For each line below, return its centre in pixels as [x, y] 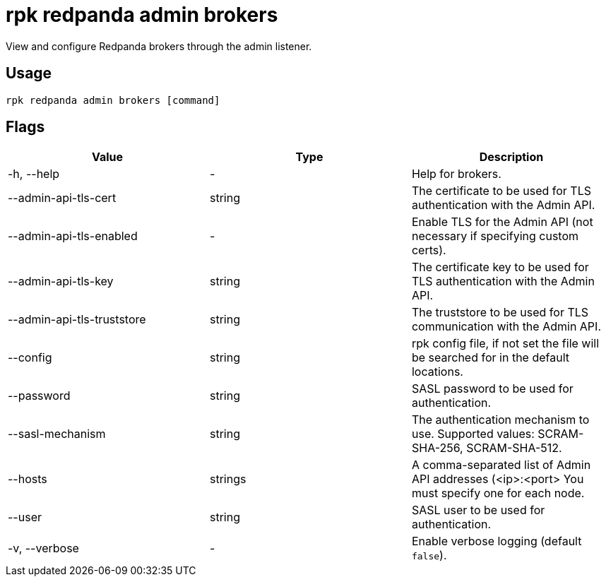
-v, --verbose [43, 548]
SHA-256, [437, 448]
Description [511, 157]
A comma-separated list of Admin [501, 465]
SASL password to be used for [492, 389]
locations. [437, 372]
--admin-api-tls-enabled [73, 236]
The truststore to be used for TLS [500, 313]
